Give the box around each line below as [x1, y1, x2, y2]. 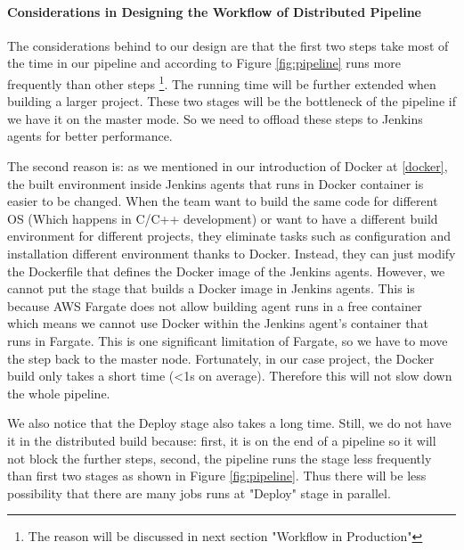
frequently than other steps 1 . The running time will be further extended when [7, 71, 436, 93]
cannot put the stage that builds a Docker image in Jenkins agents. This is [7, 279, 415, 298]
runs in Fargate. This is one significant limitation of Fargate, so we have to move [7, 331, 448, 349]
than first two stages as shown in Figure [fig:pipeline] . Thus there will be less [7, 466, 427, 485]
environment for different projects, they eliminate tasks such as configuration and [7, 226, 451, 245]
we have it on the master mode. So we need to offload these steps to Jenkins [7, 109, 423, 127]
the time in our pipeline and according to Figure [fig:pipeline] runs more [7, 53, 401, 72]
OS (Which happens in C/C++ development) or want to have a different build [7, 209, 438, 227]
